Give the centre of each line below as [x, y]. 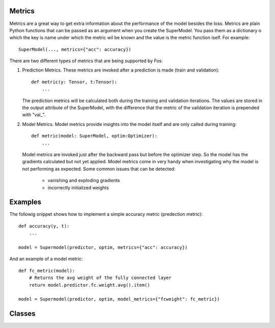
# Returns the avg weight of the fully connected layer [100, 278]
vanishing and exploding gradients [84, 181]
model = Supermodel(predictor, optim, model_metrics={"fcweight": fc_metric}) [119, 299]
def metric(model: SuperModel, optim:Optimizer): [94, 136]
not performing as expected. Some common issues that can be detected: [99, 169]
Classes [22, 314]
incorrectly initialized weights [78, 187]
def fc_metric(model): [47, 271]
